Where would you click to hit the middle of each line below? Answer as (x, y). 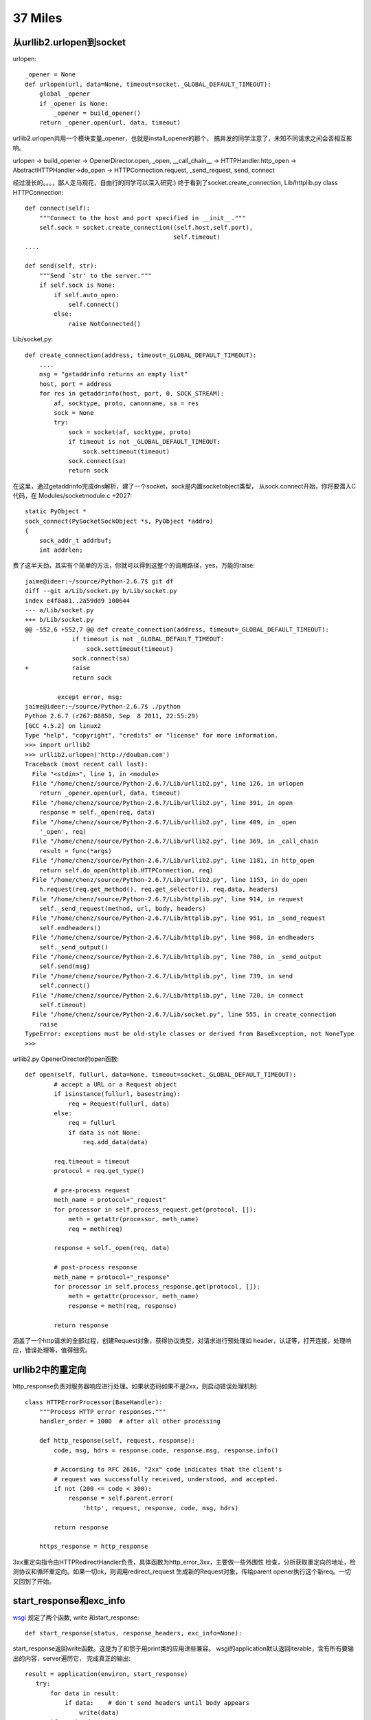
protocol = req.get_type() (99, 1171)
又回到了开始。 (34, 1581)
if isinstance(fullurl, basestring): (117, 1094)
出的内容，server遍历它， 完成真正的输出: (72, 1658)
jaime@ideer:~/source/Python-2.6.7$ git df (99, 581)
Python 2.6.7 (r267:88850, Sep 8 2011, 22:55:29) (112, 716)
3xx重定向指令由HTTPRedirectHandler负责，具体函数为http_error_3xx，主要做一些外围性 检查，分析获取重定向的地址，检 (184, 1562)
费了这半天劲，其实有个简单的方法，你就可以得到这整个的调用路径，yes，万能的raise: (134, 566)
